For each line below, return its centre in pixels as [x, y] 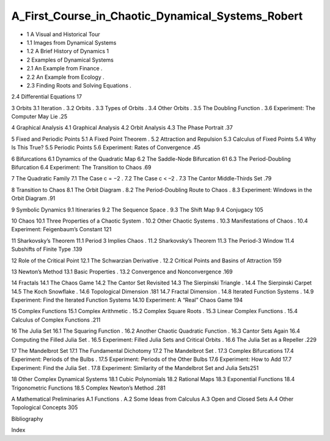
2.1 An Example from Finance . [65, 69]
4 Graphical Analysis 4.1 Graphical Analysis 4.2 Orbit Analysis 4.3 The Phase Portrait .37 [122, 128]
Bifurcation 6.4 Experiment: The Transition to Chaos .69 [82, 168]
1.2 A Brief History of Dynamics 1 [68, 51]
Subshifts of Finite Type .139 [47, 249]
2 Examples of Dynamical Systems [70, 60]
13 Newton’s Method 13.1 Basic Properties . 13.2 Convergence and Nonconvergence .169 [122, 272]
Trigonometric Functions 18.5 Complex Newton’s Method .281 [89, 388]
